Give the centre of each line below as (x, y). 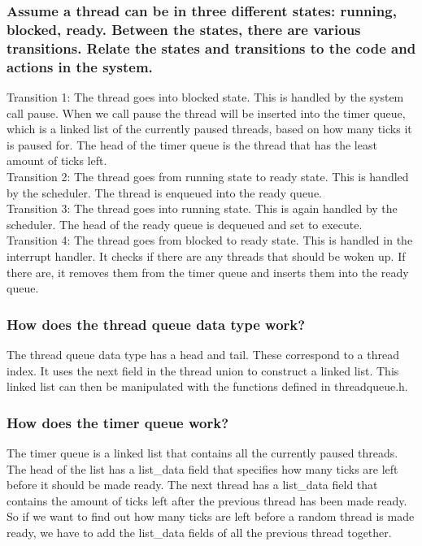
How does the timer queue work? (118, 422)
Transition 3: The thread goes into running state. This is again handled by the (202, 208)
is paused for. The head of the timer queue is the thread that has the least (192, 144)
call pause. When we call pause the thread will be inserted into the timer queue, (206, 113)
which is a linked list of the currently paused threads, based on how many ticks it (209, 129)
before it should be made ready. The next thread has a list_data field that (192, 485)
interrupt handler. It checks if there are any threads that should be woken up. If (206, 256)
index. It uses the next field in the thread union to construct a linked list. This (203, 370)
